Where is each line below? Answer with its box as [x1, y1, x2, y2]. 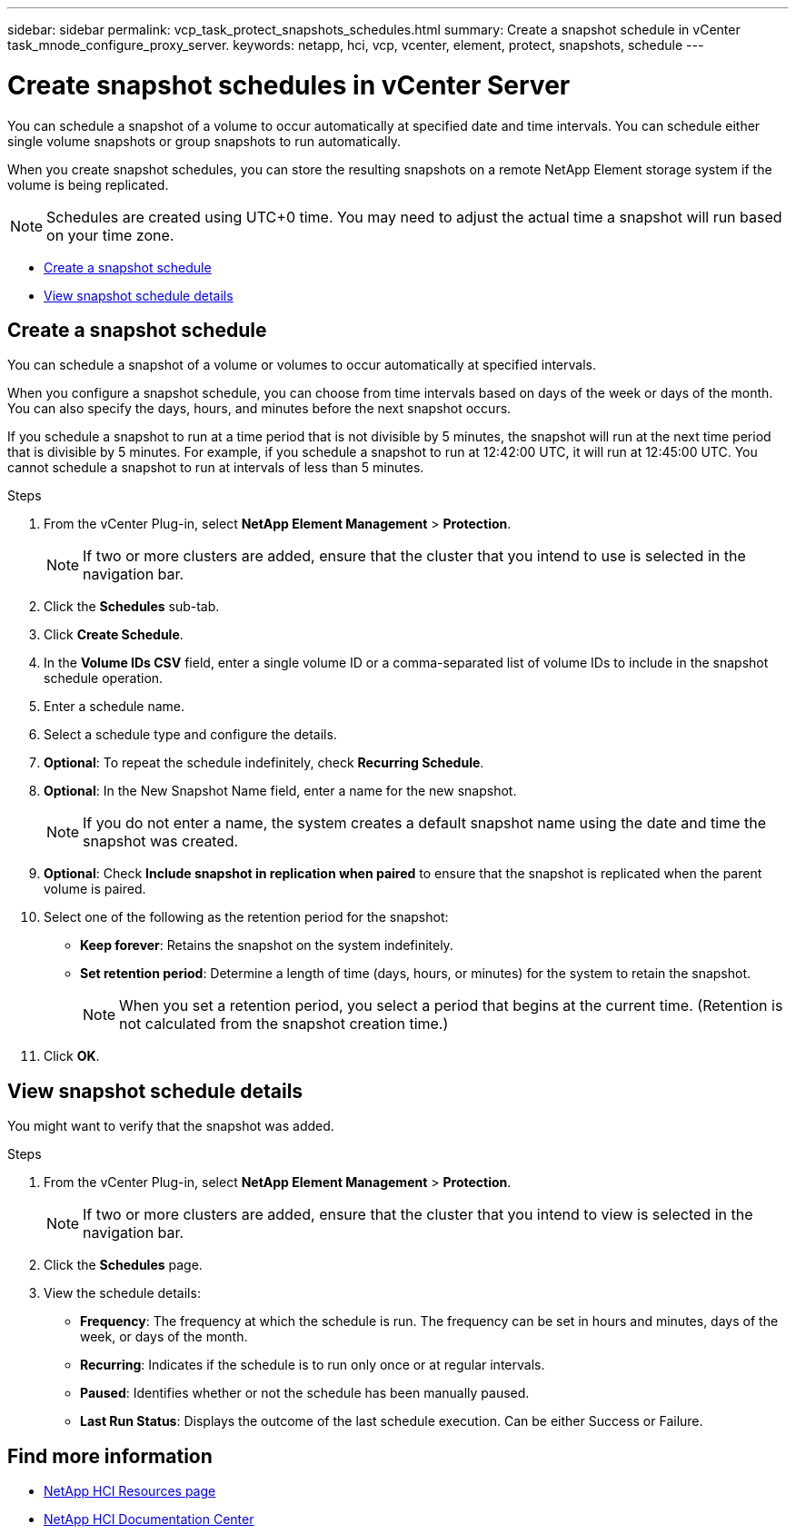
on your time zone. [46, 225, 174, 244]
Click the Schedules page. [44, 1257, 203, 1273]
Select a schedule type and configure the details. [44, 727, 337, 743]
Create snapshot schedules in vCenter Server [7, 69, 571, 101]
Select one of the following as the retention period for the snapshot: [44, 909, 449, 925]
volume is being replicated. [7, 176, 169, 193]
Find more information [7, 1444, 213, 1468]
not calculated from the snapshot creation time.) [119, 1014, 449, 1034]
